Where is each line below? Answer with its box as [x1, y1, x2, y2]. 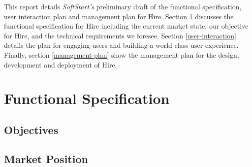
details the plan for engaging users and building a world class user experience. [4, 40, 239, 50]
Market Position [4, 151, 88, 166]
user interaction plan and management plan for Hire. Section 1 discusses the [4, 11, 234, 21]
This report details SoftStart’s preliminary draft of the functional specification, [4, 1, 242, 11]
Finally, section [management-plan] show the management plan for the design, [4, 49, 239, 60]
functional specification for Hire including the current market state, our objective [4, 21, 249, 31]
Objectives [4, 122, 59, 137]
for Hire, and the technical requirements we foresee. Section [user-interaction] [4, 30, 236, 40]
